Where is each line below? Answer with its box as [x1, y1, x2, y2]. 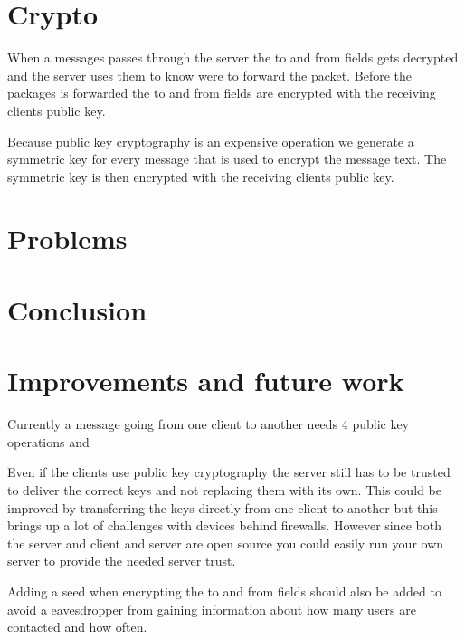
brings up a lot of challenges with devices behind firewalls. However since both [7, 516, 441, 535]
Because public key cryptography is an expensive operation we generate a [7, 131, 414, 150]
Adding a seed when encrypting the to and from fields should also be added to [7, 581, 441, 600]
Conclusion [7, 291, 147, 328]
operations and [7, 432, 90, 451]
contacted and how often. [7, 617, 147, 636]
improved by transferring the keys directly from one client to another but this [7, 498, 438, 517]
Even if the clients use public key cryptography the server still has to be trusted [7, 463, 451, 482]
